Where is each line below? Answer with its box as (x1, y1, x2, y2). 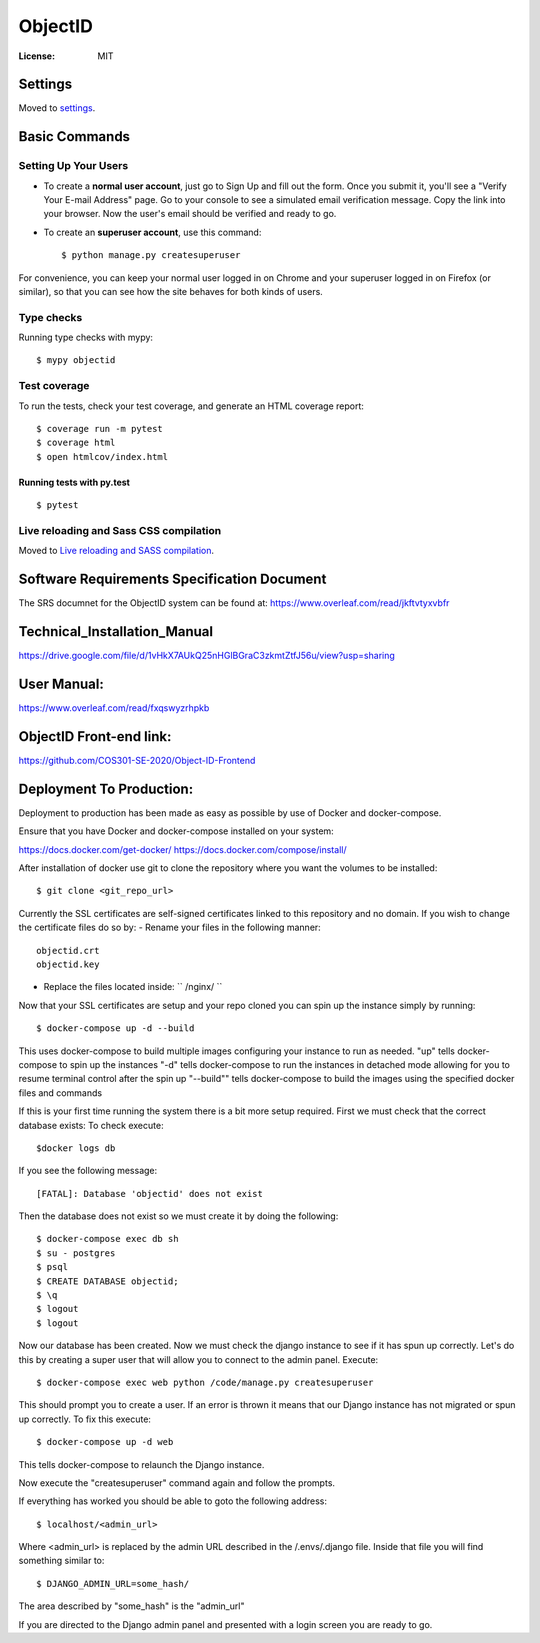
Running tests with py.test (18, 476, 130, 488)
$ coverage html (36, 437, 116, 449)
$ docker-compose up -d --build (36, 1023, 195, 1034)
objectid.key (36, 958, 100, 970)
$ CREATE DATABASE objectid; (36, 1275, 179, 1287)
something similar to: (18, 1555, 105, 1567)
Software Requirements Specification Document (18, 571, 327, 588)
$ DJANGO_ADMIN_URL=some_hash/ (36, 1578, 190, 1589)
